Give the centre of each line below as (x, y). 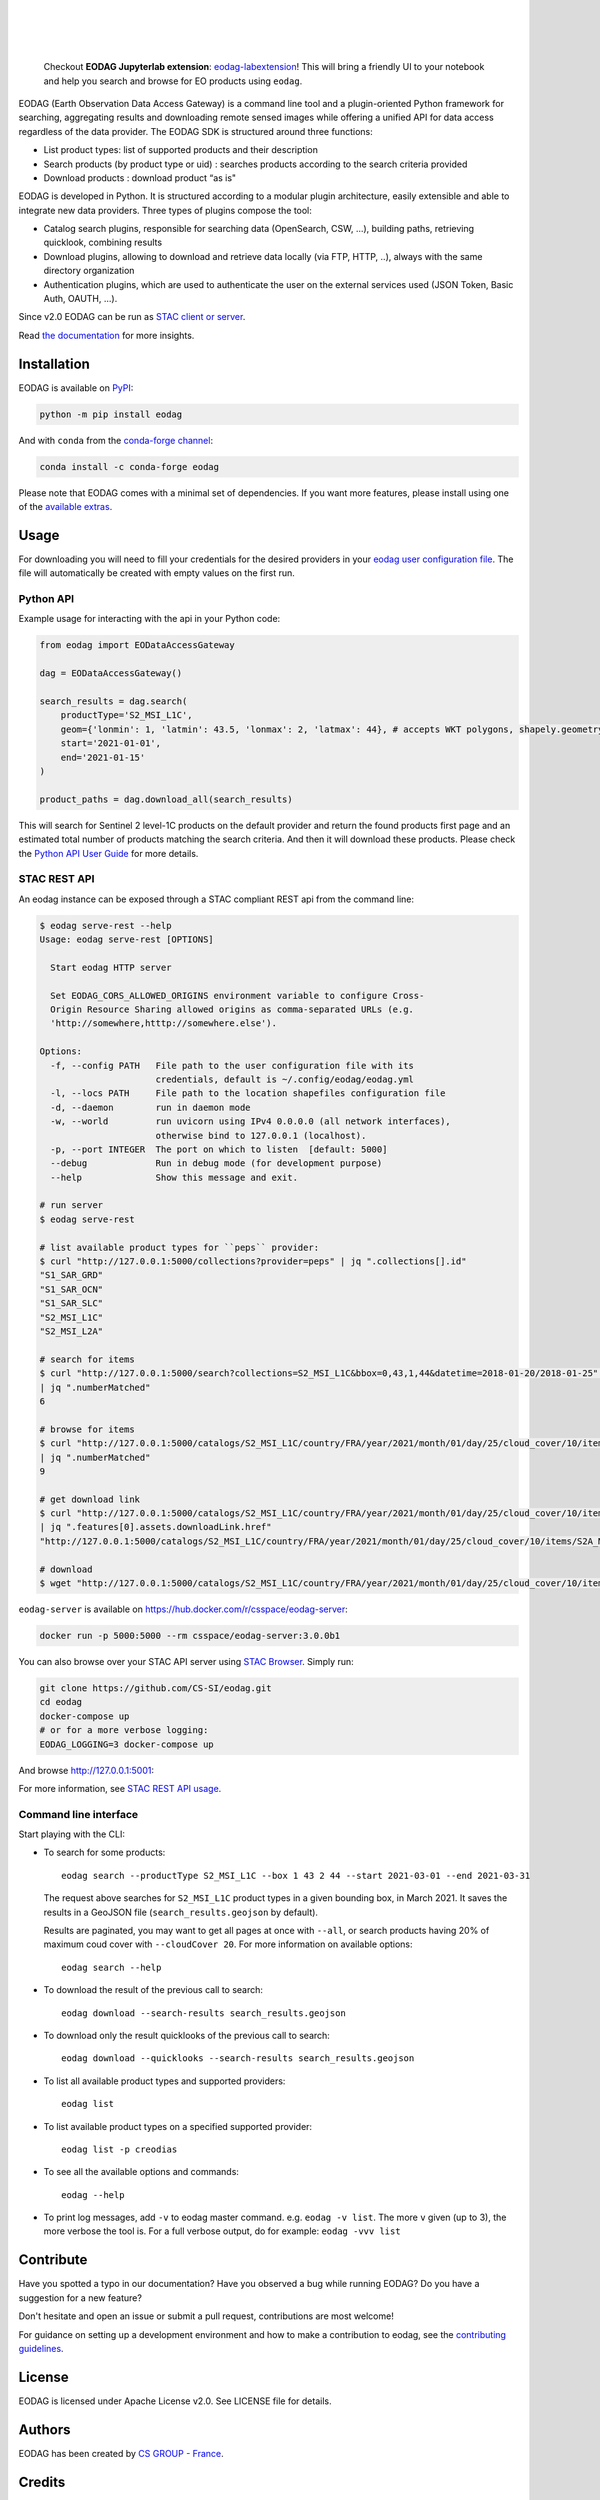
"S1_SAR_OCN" (71, 1289)
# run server (71, 1205)
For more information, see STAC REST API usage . (120, 1788)
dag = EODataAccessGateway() (111, 673)
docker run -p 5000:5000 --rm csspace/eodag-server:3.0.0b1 (190, 1635)
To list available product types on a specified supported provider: (178, 2126)
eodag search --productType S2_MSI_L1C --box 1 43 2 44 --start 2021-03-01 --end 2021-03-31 (296, 1875)
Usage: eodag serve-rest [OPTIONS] (126, 939)
